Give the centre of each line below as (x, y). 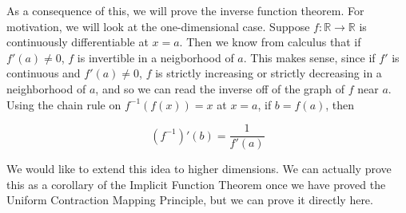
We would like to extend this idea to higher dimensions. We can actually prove (199, 169)
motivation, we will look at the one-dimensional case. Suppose (158, 26)
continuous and (44, 73)
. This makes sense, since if (309, 57)
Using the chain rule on (64, 104)
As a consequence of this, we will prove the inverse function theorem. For (185, 10)
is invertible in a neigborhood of (155, 57)
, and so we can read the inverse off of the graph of (220, 88)
